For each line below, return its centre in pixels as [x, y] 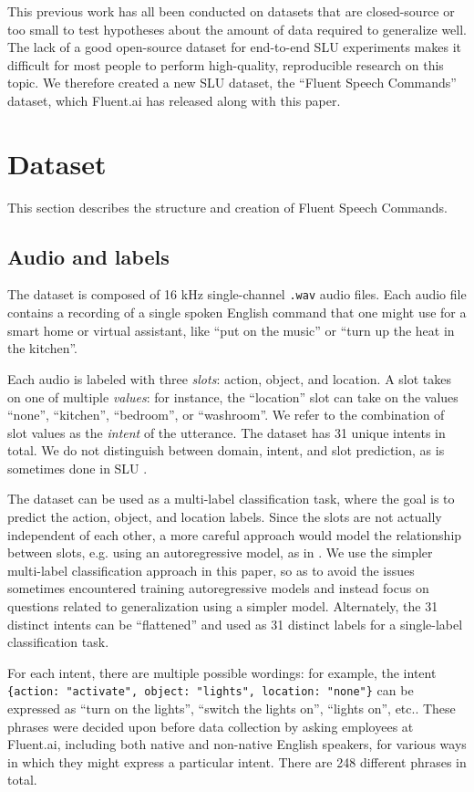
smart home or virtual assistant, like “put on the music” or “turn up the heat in [231, 330]
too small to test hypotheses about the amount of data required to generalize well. [237, 29]
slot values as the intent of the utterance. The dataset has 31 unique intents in [227, 432]
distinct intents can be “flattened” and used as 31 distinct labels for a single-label [235, 624]
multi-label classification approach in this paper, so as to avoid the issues [211, 570]
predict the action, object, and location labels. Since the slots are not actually [225, 517]
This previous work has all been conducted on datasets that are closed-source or [231, 11]
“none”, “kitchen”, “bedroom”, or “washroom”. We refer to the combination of [226, 415]
